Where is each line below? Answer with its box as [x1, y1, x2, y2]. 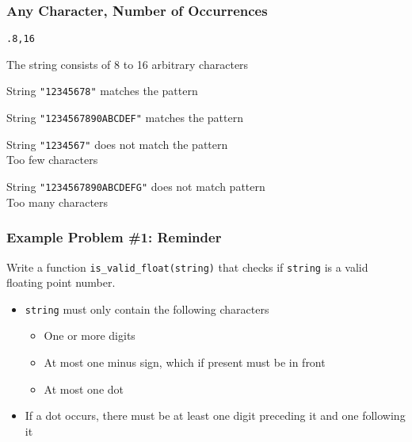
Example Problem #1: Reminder [6, 227, 222, 247]
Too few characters [6, 151, 98, 168]
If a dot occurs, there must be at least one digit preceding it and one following [25, 407, 406, 424]
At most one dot [44, 380, 124, 397]
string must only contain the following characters [25, 300, 269, 317]
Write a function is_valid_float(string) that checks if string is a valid [6, 258, 368, 275]
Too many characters [6, 193, 109, 210]
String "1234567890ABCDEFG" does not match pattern [6, 178, 265, 195]
